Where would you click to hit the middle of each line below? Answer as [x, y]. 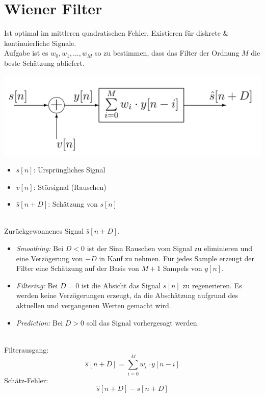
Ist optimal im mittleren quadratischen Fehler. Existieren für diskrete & [116, 33]
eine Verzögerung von [49, 258]
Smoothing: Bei [40, 248]
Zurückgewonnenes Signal [44, 231]
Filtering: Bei [37, 285]
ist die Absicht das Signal [121, 285]
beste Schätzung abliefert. [44, 63]
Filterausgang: [26, 349]
